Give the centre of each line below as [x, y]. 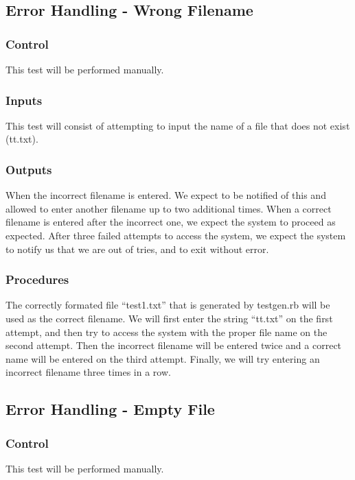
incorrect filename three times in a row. [88, 372]
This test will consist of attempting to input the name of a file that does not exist [178, 125]
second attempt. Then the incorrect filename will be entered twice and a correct [174, 345]
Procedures [37, 279]
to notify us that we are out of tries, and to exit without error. [137, 249]
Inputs [24, 100]
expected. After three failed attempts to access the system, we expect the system [176, 235]
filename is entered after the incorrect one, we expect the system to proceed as [171, 222]
